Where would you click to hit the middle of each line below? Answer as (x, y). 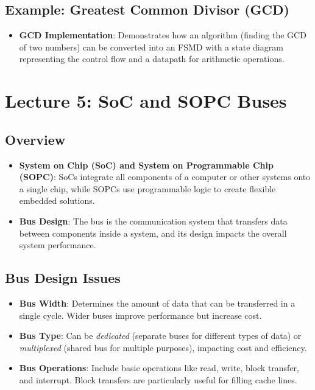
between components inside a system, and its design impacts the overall (153, 233)
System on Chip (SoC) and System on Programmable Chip (146, 165)
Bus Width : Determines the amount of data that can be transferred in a (157, 303)
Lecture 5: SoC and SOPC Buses (146, 101)
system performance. (58, 245)
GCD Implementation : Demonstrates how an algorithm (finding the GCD (163, 35)
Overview (35, 139)
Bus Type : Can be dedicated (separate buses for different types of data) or (160, 336)
